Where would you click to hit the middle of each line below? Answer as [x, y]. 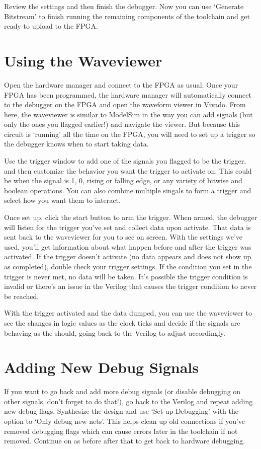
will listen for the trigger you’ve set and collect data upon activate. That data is [127, 227]
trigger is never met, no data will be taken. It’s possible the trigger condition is [126, 276]
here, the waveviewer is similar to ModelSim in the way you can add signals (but [128, 114]
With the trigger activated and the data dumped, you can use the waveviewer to [128, 313]
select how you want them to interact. [62, 200]
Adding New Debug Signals [101, 367]
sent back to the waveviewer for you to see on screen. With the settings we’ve [123, 237]
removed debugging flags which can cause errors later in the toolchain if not [121, 431]
